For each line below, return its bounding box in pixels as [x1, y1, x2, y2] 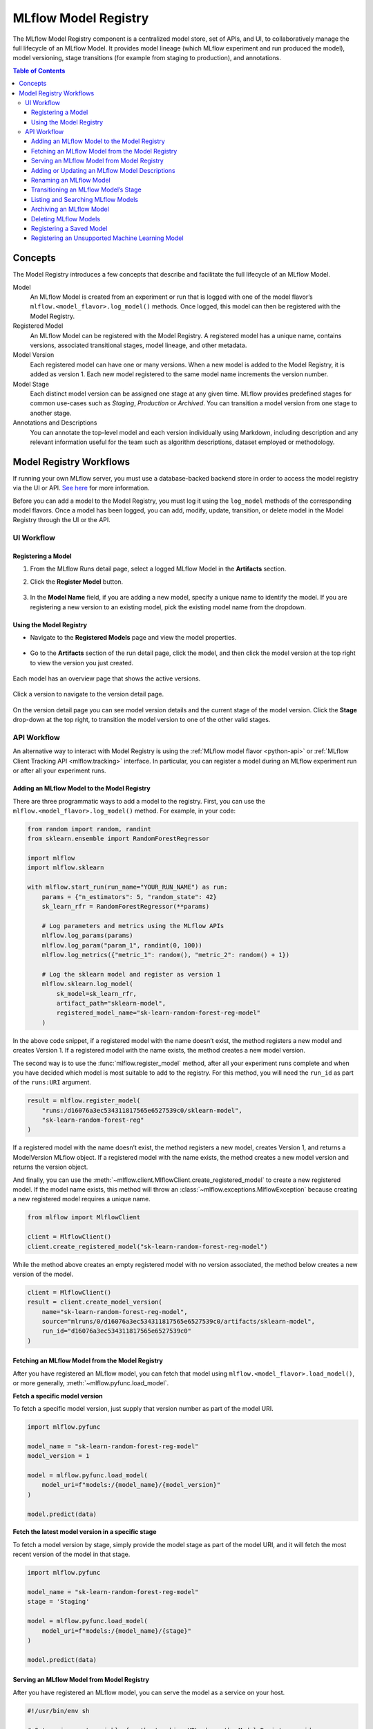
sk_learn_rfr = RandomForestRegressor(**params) [41, 903, 210, 911]
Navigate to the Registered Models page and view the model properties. [30, 633, 237, 641]
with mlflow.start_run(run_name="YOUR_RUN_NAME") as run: [27, 883, 228, 891]
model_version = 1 [27, 1452, 90, 1460]
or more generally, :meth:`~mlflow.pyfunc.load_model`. [12, 1379, 169, 1387]
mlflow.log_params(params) [41, 932, 134, 940]
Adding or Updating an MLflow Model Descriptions [31, 166, 175, 174]
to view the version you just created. [30, 658, 134, 667]
